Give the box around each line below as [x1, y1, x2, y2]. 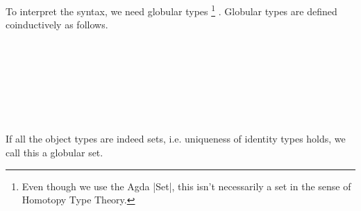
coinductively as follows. [6, 17, 108, 32]
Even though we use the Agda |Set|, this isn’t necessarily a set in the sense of [22, 178, 351, 193]
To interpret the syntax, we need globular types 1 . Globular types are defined [6, 2, 337, 18]
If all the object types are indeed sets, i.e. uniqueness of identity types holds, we [6, 131, 346, 146]
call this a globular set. [6, 145, 103, 159]
